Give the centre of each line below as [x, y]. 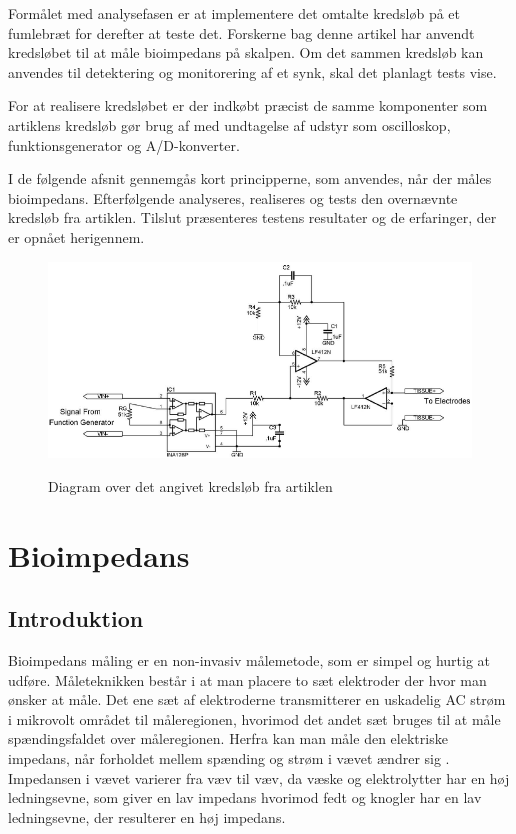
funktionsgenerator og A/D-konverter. [124, 144]
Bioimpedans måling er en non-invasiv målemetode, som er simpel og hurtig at [249, 659]
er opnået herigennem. [76, 236]
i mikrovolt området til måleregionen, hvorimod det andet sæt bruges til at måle [254, 718]
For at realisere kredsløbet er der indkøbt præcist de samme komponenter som [248, 105]
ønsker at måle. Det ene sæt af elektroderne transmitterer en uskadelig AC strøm [257, 699]
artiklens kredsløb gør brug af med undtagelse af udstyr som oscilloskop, [229, 124]
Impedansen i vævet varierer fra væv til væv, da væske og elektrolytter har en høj [259, 777]
